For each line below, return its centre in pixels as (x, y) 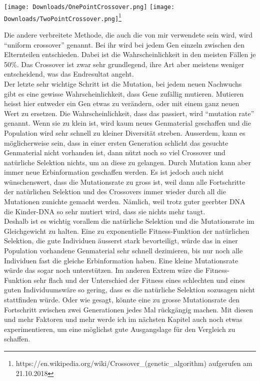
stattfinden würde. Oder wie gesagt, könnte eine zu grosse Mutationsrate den (122, 299)
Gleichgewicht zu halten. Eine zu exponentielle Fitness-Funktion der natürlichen (127, 231)
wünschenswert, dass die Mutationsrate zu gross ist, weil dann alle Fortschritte (125, 181)
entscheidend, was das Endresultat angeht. (69, 74)
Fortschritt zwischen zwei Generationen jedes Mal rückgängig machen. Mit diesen (129, 309)
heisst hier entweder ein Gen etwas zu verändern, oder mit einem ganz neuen (122, 103)
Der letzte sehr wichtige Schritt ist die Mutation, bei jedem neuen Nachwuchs (123, 83)
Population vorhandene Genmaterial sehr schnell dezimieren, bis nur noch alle (123, 251)
